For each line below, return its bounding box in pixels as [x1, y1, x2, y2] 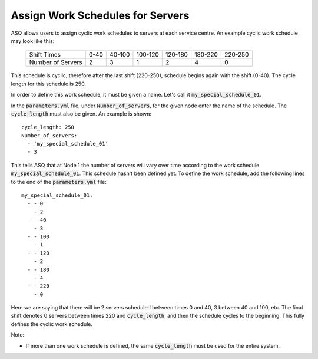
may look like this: [11, 37, 55, 44]
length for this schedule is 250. [11, 80, 87, 87]
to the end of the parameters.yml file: [11, 178, 107, 185]
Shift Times [29, 51, 61, 59]
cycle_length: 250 [21, 124, 75, 131]
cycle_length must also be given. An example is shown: [11, 110, 151, 117]
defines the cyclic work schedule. [11, 320, 93, 327]
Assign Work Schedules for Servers [11, 9, 190, 22]
